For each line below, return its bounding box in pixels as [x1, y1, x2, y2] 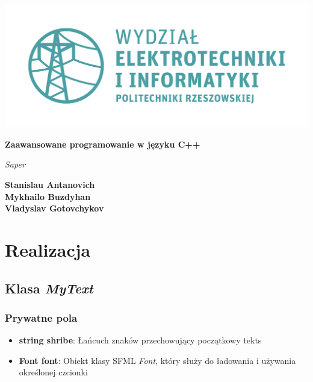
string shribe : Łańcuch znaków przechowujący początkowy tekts [19, 334, 262, 346]
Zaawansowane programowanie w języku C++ [5, 137, 200, 150]
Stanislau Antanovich [5, 178, 95, 191]
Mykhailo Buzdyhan [5, 190, 91, 202]
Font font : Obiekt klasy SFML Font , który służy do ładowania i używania [19, 354, 296, 366]
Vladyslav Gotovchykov [5, 202, 104, 214]
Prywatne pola [5, 310, 78, 325]
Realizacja [5, 237, 91, 262]
